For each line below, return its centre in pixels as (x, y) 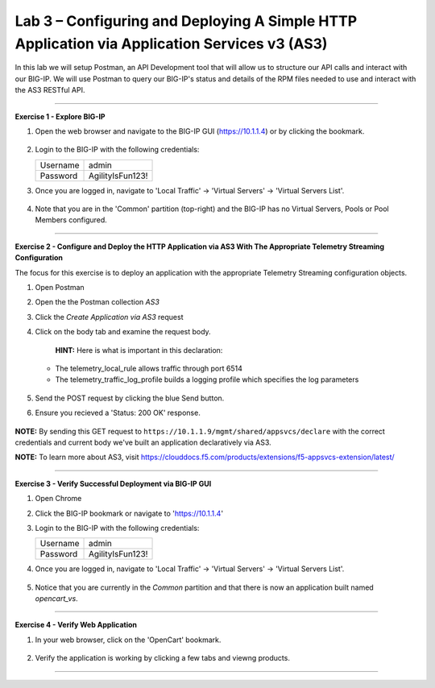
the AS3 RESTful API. (50, 90)
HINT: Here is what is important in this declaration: (139, 350)
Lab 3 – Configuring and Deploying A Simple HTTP (186, 21)
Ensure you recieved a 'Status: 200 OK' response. (118, 413)
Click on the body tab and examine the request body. (123, 332)
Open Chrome (58, 499)
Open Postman (60, 288)
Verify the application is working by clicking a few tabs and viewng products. (162, 658)
